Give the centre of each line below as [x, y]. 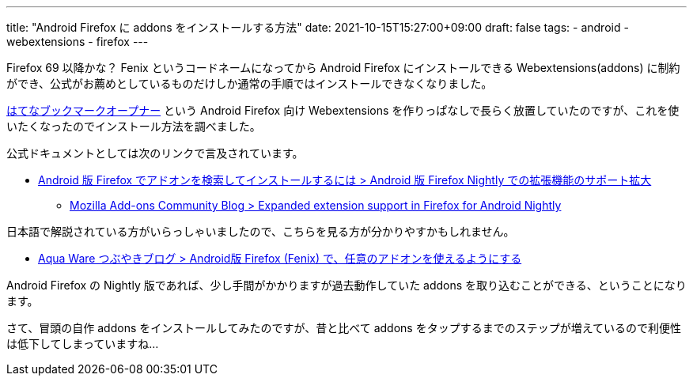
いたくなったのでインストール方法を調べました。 [134, 126]
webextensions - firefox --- [78, 42]
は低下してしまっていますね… [83, 344]
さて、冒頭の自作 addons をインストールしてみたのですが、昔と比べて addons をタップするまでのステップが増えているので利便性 [344, 328]
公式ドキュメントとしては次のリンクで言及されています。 [155, 153]
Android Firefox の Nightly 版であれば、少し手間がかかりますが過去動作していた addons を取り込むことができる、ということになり [346, 285]
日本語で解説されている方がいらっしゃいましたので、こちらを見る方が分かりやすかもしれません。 [261, 231]
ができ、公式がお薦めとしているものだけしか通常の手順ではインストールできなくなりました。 [250, 83]
